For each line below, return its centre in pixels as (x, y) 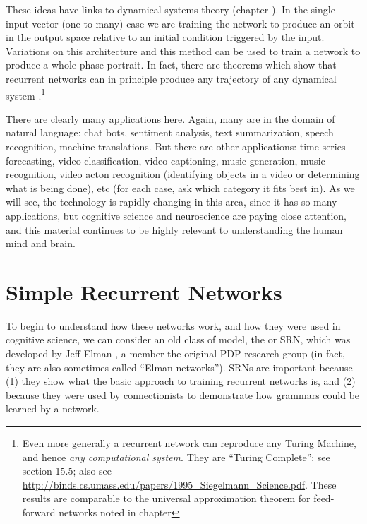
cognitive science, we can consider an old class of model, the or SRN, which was (178, 339)
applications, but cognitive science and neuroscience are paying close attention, (176, 215)
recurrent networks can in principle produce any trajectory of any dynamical (171, 78)
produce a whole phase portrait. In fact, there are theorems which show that (171, 65)
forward (39, 512)
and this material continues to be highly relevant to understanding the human (174, 229)
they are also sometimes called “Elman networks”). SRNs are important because (179, 367)
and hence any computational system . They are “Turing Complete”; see (176, 457)
